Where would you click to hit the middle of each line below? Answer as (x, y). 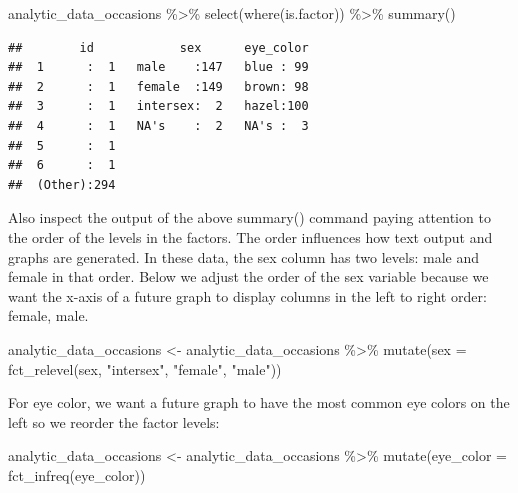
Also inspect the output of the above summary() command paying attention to (249, 217)
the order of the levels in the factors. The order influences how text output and (250, 236)
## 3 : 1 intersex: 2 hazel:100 (158, 106)
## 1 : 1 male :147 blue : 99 (158, 67)
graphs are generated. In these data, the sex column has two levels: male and (244, 256)
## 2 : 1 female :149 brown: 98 (158, 86)
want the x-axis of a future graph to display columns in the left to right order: (247, 295)
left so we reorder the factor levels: (114, 421)
